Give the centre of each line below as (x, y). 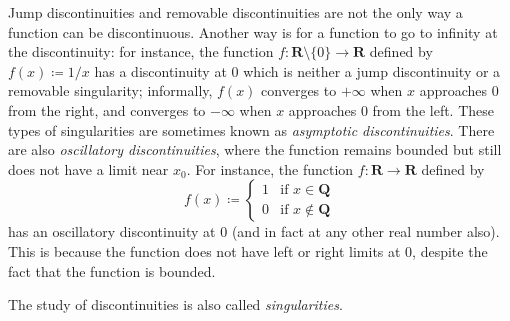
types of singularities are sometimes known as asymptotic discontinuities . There (251, 129)
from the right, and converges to (107, 109)
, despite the (450, 250)
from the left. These (433, 109)
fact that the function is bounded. (112, 270)
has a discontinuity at (160, 70)
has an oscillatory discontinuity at (112, 231)
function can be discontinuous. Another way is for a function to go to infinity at (253, 31)
